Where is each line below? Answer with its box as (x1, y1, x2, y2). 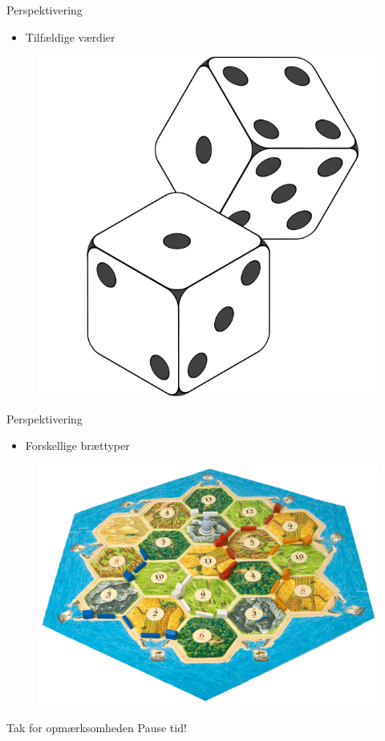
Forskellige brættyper (25, 437, 130, 454)
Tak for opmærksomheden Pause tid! (6, 719, 187, 736)
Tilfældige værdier (25, 28, 115, 45)
